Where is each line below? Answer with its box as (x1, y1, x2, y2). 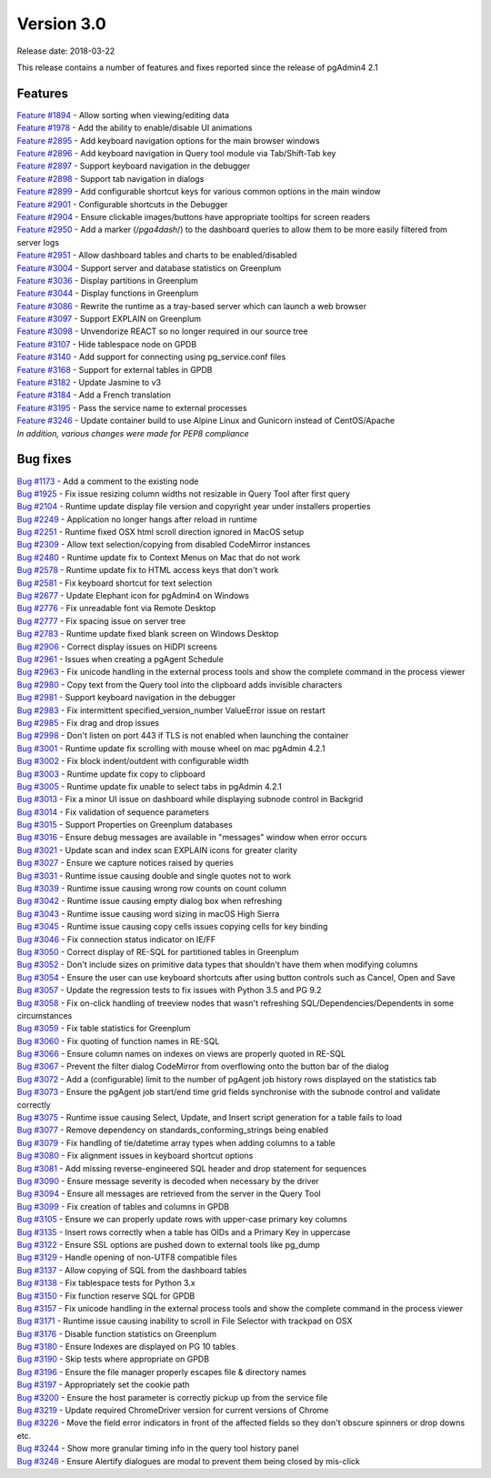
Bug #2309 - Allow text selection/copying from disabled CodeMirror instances (16, 539, 311, 550)
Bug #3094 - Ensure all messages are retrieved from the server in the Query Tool (16, 1188, 322, 1200)
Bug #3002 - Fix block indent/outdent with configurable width (16, 756, 249, 767)
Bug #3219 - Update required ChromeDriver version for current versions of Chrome (16, 1405, 329, 1416)
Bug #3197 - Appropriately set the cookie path (16, 1379, 190, 1391)
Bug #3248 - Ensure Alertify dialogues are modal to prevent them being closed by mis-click (16, 1455, 361, 1466)
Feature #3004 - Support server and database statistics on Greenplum (16, 262, 282, 273)
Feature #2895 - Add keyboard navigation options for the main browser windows (16, 135, 320, 146)
